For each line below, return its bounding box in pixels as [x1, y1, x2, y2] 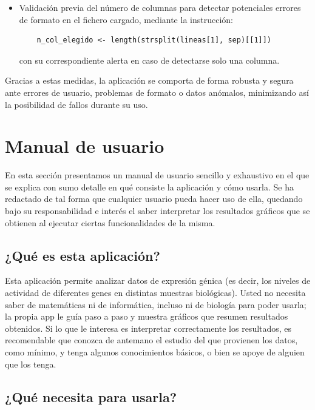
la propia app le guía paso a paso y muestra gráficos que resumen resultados [5, 310, 288, 323]
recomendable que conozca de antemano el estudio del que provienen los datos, [5, 334, 298, 346]
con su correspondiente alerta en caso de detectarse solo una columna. [19, 53, 280, 66]
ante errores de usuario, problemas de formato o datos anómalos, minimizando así [5, 86, 309, 98]
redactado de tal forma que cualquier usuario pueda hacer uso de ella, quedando [5, 192, 303, 205]
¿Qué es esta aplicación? [5, 246, 160, 264]
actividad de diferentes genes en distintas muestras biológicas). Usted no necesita [5, 286, 306, 299]
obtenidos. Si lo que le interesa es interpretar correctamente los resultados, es [5, 321, 292, 334]
